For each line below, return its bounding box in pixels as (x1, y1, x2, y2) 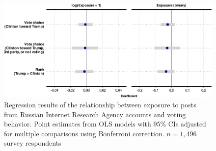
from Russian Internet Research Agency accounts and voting (4, 109, 186, 119)
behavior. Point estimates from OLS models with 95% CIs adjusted (4, 119, 206, 129)
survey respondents (4, 138, 61, 148)
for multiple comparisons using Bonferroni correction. (4, 128, 164, 138)
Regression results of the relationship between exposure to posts (4, 100, 196, 110)
